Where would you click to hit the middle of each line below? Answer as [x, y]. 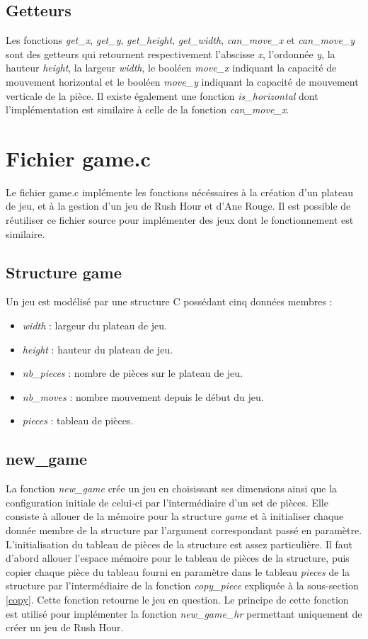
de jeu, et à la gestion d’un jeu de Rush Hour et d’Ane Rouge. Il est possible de [178, 206]
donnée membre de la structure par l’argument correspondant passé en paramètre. [184, 530]
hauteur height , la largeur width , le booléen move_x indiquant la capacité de [171, 68]
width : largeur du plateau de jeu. [94, 326]
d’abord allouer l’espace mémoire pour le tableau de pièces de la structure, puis [178, 558]
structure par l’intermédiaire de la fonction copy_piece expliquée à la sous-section [182, 586]
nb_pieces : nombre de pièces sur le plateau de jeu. [133, 373]
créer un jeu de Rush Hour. [65, 627]
